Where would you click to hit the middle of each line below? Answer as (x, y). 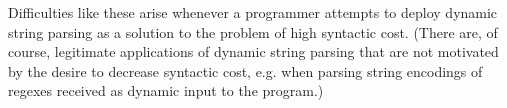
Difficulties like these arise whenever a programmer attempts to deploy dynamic (253, 12)
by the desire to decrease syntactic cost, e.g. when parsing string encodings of (245, 70)
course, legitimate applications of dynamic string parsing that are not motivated (253, 51)
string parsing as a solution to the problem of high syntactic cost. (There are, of (253, 31)
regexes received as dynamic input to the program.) (166, 90)
